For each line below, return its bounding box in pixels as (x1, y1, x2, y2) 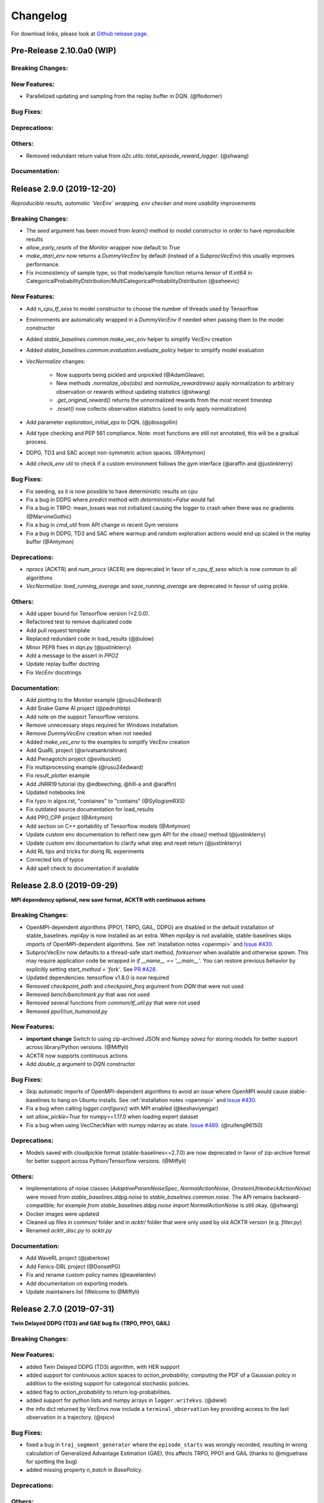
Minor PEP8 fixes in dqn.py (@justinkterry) (26, 643, 131, 650)
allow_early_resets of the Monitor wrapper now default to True (26, 243, 180, 251)
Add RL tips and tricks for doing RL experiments (26, 848, 145, 855)
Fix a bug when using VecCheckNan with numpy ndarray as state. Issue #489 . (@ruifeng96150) (26, 1121, 263, 1128)
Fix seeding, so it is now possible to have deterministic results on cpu (26, 488, 198, 495)
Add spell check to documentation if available (26, 865, 139, 872)
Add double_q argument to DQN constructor (26, 1060, 136, 1067)
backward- (274, 1193, 301, 1201)
